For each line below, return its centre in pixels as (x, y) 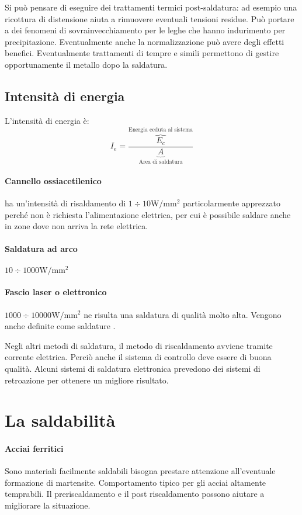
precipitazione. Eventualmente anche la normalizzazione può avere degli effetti (145, 41)
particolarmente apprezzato (231, 203)
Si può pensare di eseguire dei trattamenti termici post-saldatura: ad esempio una (151, 7)
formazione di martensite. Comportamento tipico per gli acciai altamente (136, 482)
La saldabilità (60, 420)
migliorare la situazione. (48, 505)
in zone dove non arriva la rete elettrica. (77, 226)
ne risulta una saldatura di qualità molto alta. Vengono (183, 314)
